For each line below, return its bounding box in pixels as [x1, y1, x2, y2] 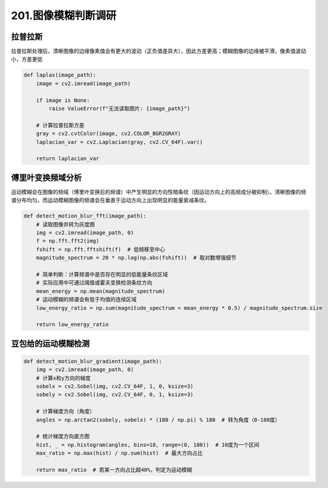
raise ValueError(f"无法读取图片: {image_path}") [48, 105, 191, 112]
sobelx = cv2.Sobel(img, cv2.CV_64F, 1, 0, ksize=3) [36, 383, 194, 390]
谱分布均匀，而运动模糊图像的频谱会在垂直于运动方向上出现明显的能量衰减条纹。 [11, 197, 210, 204]
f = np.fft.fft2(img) [36, 237, 100, 245]
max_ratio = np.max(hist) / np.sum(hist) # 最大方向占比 [36, 450, 203, 456]
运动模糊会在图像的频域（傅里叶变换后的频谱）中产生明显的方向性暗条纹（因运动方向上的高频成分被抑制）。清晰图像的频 [11, 188, 307, 195]
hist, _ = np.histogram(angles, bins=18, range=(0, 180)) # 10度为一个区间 [36, 441, 259, 448]
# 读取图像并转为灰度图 [36, 221, 95, 228]
